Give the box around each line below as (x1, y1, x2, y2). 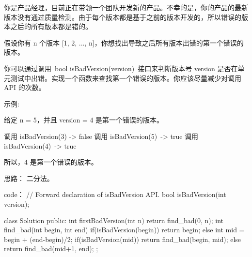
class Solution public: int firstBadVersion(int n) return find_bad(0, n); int (4, 215, 224, 225)
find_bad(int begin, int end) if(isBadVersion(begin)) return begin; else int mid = (4, 225, 245, 235)
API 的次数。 (4, 82, 46, 92)
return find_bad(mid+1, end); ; (4, 243, 98, 254)
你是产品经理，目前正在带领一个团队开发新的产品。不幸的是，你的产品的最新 (4, 2, 248, 12)
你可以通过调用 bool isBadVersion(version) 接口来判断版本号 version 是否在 (4, 63, 238, 73)
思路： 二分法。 (4, 173, 54, 183)
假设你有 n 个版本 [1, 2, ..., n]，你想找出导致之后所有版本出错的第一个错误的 (4, 37, 244, 47)
